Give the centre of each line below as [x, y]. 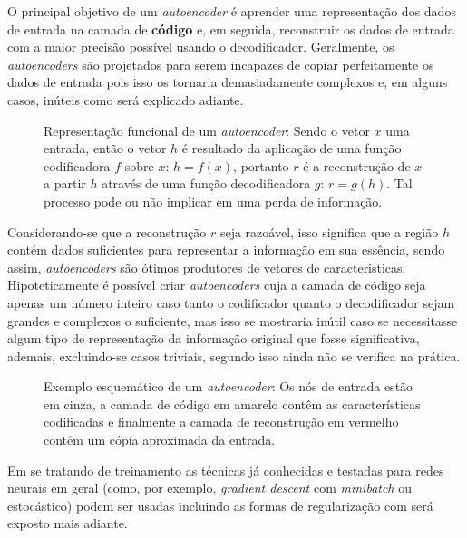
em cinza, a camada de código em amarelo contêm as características [232, 403]
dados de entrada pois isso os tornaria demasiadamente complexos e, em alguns [228, 82]
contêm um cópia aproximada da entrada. [160, 440]
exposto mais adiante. [68, 523]
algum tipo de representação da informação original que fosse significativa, [214, 338]
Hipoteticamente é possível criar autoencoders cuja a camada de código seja [217, 285]
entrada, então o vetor [105, 148]
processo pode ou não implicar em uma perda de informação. [213, 201]
